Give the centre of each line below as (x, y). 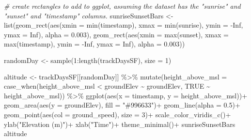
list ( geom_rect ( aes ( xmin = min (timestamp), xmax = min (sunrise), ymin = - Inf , (124, 25)
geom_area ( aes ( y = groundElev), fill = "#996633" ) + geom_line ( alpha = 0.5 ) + (122, 105)
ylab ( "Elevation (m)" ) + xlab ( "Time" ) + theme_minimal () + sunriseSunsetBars (120, 124)
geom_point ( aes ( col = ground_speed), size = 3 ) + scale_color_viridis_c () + (118, 114)
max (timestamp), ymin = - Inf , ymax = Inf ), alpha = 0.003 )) (94, 44)
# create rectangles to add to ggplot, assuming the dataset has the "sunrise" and (122, 6)
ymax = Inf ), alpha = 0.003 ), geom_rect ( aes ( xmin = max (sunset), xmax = (116, 34)
